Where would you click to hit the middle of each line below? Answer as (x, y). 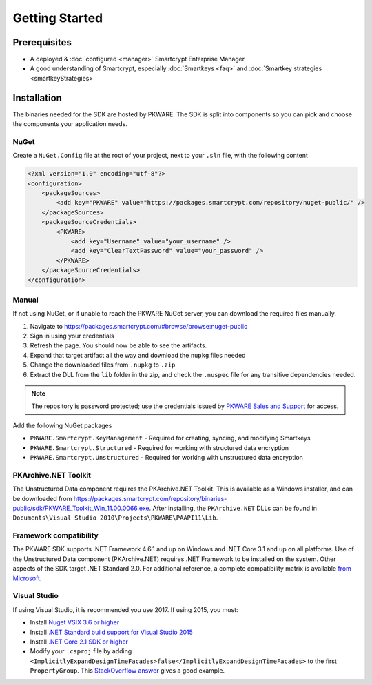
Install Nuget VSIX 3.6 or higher (75, 622)
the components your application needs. (70, 124)
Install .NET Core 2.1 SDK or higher (79, 642)
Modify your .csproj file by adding (81, 651)
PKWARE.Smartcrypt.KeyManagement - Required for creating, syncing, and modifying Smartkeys (170, 438)
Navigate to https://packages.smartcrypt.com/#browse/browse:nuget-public (139, 326)
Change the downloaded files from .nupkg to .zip (103, 365)
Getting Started (58, 18)
